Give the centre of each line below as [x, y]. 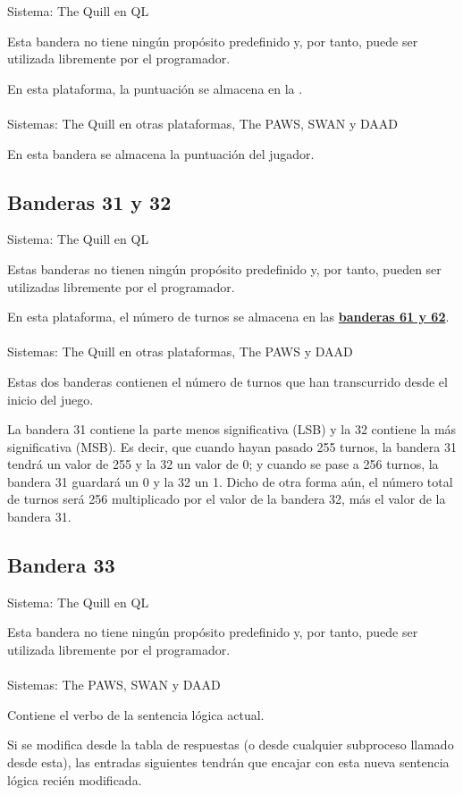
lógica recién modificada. [75, 779]
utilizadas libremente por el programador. [121, 286]
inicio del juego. [51, 399]
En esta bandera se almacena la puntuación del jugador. [161, 153]
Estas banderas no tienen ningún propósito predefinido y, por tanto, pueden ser [224, 268]
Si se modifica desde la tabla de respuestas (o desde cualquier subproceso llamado [231, 745]
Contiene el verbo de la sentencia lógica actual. [136, 714]
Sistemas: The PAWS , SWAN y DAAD [114, 685]
